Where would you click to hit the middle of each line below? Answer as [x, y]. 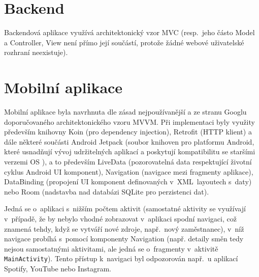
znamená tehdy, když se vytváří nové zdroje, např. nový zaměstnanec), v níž [124, 228]
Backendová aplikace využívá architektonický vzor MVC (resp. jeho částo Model [129, 32]
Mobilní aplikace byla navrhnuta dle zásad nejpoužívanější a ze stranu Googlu [125, 112]
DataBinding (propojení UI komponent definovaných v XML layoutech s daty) [128, 182]
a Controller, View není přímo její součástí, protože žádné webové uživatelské [124, 42]
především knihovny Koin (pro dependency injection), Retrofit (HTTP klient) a [128, 132]
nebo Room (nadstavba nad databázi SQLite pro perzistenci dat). [107, 191]
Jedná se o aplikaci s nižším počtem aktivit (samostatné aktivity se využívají [125, 209]
